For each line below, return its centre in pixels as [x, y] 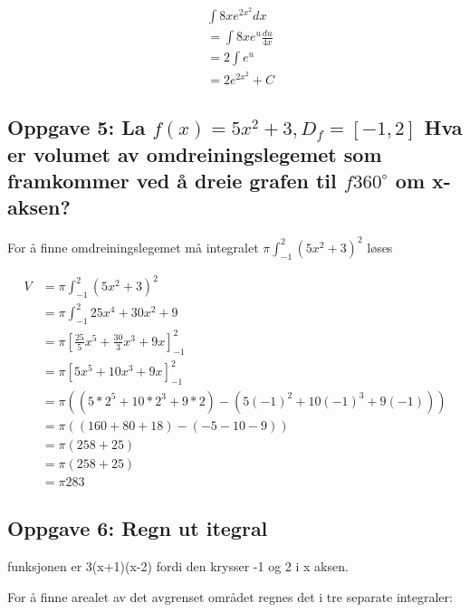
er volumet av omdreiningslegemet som [195, 153]
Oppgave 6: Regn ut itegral [138, 528]
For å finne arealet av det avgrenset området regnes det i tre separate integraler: [230, 596]
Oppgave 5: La [77, 127]
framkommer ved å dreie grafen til [172, 181]
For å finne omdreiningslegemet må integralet [133, 247]
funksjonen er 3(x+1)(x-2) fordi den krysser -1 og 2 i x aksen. [178, 566]
